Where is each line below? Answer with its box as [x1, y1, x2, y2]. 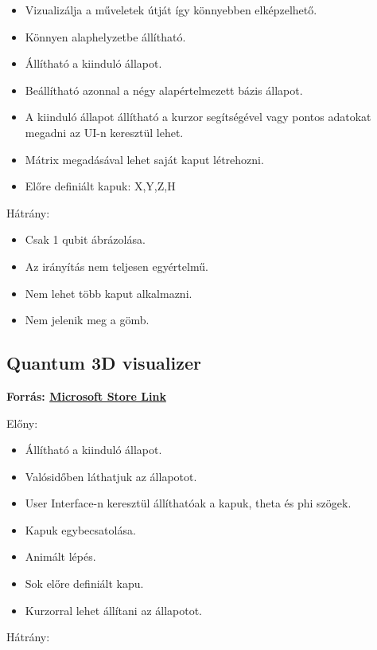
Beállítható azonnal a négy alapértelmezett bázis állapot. [25, 81, 303, 98]
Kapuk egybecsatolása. [25, 521, 136, 538]
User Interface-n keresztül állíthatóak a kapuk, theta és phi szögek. [25, 495, 352, 511]
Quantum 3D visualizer [6, 350, 201, 375]
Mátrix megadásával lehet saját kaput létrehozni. [25, 151, 264, 167]
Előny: [6, 414, 38, 431]
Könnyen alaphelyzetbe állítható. [25, 28, 186, 45]
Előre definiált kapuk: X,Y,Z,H [25, 178, 176, 194]
